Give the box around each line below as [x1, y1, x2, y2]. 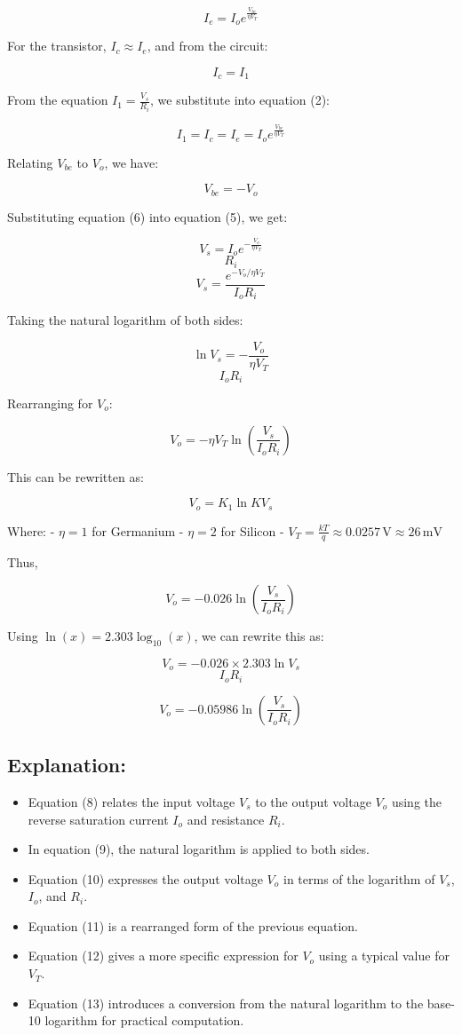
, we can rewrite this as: [194, 627, 324, 645]
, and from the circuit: [147, 36, 268, 55]
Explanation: [7, 751, 126, 778]
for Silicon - [220, 521, 284, 540]
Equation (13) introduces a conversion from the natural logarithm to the [28, 993, 424, 1012]
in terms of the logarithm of [283, 869, 435, 888]
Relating [7, 153, 53, 171]
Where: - [7, 521, 55, 540]
